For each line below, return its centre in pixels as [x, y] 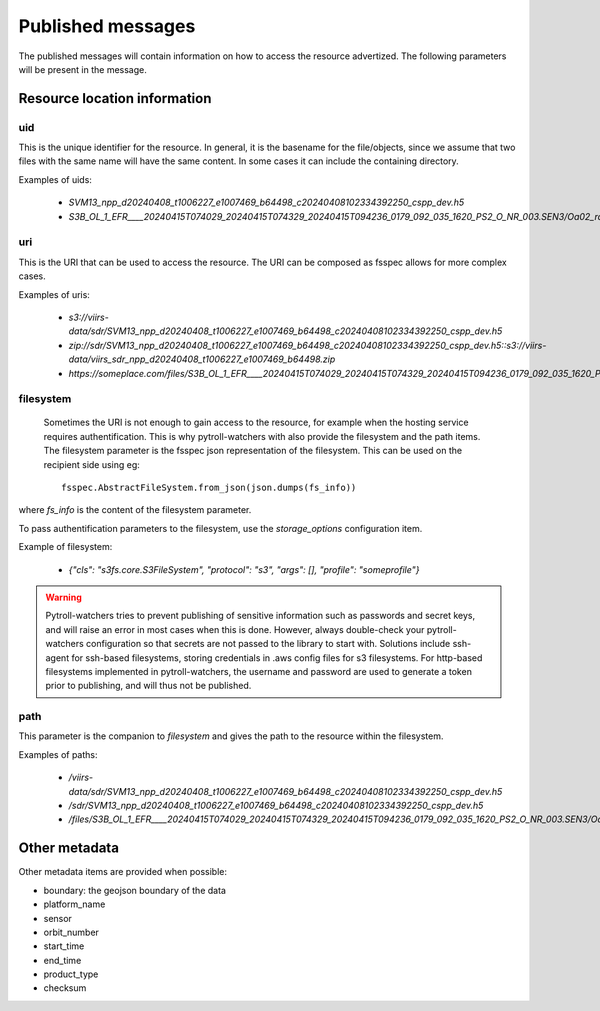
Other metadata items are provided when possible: [122, 872]
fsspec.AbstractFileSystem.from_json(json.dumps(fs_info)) [209, 488]
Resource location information [115, 98]
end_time [62, 960]
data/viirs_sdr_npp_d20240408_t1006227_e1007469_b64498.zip [202, 359]
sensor [57, 918]
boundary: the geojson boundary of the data [135, 890]
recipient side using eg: [91, 464]
